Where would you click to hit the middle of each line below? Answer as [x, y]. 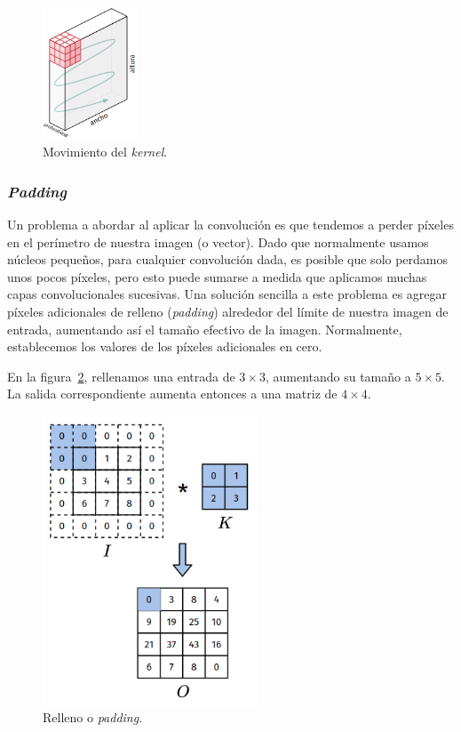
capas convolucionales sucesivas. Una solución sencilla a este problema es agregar [227, 294]
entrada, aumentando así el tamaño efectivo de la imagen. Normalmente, [205, 329]
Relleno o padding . [93, 717]
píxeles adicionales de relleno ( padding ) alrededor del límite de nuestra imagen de [228, 312]
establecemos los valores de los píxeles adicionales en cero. [165, 346]
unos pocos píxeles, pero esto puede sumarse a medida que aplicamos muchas [217, 276]
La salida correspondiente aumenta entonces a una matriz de [172, 394]
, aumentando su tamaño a [338, 376]
